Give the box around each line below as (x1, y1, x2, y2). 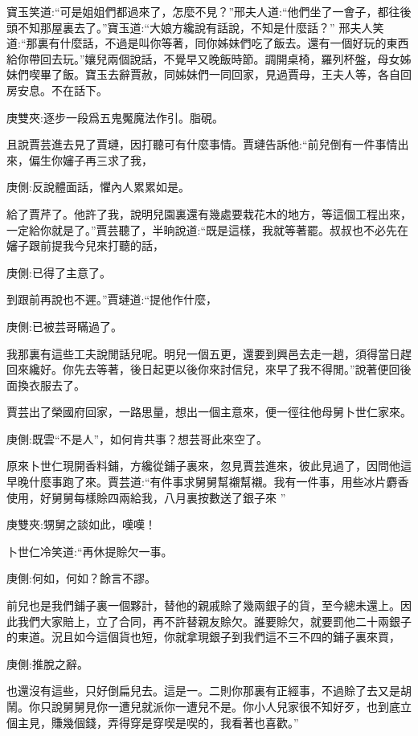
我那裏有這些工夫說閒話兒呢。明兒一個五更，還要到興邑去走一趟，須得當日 (6, 345, 400, 362)
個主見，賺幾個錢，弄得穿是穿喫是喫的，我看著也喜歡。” (6, 714, 299, 730)
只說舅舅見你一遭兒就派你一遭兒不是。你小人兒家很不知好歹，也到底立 (39, 698, 412, 714)
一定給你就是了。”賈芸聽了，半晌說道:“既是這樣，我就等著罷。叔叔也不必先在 (6, 221, 409, 238)
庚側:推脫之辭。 (6, 655, 88, 672)
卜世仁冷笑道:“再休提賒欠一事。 (6, 542, 173, 559)
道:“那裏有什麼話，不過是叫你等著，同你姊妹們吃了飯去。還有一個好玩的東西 (6, 35, 409, 51)
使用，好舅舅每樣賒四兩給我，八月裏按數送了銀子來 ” (6, 489, 286, 505)
